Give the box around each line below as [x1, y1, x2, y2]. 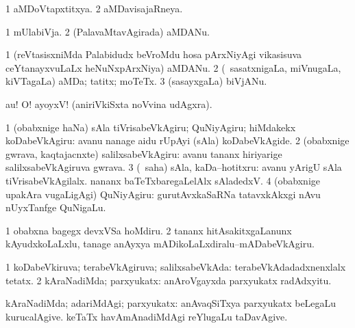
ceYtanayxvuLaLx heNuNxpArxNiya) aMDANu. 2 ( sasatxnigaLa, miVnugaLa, [5, 60, 341, 74]
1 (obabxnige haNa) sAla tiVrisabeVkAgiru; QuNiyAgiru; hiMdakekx [5, 120, 296, 134]
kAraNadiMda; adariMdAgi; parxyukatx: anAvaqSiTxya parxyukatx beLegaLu [5, 296, 336, 310]
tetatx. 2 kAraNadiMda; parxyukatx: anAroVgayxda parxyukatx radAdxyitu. [5, 273, 332, 287]
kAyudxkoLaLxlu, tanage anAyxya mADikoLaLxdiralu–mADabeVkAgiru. [5, 236, 315, 251]
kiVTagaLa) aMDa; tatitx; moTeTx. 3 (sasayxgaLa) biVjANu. [5, 74, 267, 88]
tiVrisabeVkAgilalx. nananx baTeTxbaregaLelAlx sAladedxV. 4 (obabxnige [5, 173, 321, 187]
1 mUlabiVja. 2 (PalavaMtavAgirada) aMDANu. [5, 24, 210, 38]
